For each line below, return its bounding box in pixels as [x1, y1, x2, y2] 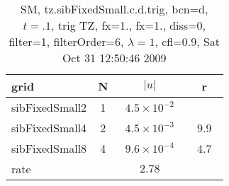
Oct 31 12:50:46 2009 [62, 50, 167, 66]
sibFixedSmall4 [11, 120, 87, 136]
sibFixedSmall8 [11, 140, 87, 156]
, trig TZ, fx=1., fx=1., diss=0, [51, 17, 206, 33]
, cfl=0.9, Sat [155, 33, 220, 50]
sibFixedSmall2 [11, 99, 87, 115]
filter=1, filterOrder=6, [9, 33, 124, 50]
